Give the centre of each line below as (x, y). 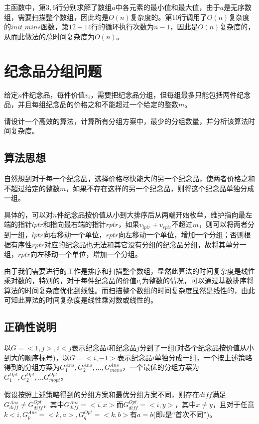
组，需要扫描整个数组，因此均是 (56, 17)
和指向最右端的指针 (74, 224)
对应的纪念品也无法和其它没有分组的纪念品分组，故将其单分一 (145, 244)
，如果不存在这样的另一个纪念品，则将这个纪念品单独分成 (160, 188)
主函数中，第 (25, 7)
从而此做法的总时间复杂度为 (49, 36)
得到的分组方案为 (32, 367)
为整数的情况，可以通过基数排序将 (197, 280)
